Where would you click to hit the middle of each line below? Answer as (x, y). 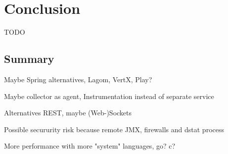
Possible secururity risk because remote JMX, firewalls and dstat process (114, 129)
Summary (29, 59)
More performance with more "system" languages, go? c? (90, 146)
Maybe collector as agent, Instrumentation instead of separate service (109, 96)
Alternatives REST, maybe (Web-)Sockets (68, 113)
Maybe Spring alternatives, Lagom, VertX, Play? (78, 79)
